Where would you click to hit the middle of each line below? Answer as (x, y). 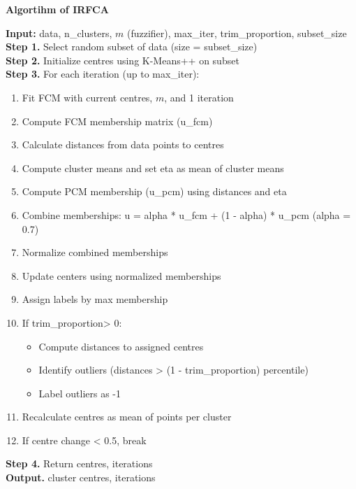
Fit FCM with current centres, (87, 97)
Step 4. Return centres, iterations (79, 463)
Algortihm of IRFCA (57, 9)
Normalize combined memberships (95, 252)
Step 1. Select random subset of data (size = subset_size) (132, 47)
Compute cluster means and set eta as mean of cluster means (153, 168)
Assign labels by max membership (95, 299)
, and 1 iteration (199, 97)
